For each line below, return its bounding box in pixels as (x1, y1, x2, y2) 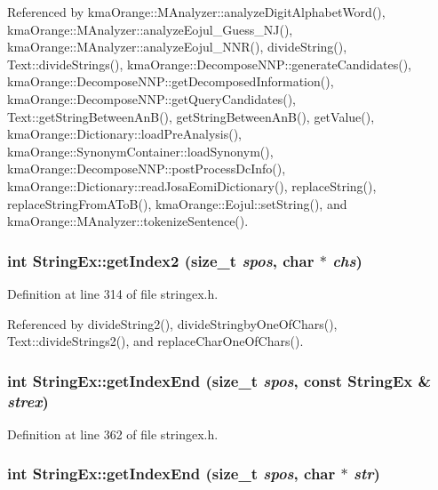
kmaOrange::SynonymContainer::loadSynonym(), (7, 141, 274, 160)
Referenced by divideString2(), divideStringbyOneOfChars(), (7, 314, 338, 333)
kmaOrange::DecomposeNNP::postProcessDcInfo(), (7, 159, 286, 178)
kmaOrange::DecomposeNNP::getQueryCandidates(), (7, 89, 296, 108)
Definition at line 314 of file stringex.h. (7, 284, 219, 302)
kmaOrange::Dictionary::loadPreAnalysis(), (7, 125, 242, 143)
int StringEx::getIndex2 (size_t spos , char (7, 249, 315, 271)
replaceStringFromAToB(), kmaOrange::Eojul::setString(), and (7, 194, 347, 213)
